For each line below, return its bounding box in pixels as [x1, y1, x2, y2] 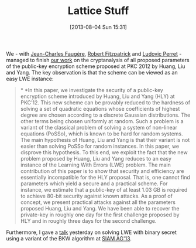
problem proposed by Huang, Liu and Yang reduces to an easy [20, 155, 171, 162]
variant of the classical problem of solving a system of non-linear [20, 124, 177, 131]
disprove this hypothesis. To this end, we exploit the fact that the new [20, 148, 188, 156]
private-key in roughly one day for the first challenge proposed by [20, 211, 180, 218]
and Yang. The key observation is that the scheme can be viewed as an [6, 69, 178, 76]
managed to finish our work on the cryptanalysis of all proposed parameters [6, 56, 190, 63]
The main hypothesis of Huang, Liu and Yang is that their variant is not [20, 136, 190, 143]
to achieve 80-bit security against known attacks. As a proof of [20, 192, 173, 199]
